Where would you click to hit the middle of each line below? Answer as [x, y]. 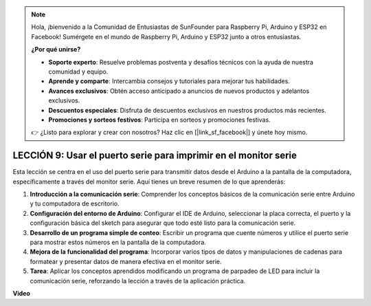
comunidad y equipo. [78, 72]
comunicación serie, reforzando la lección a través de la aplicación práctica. [138, 281]
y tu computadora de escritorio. [75, 204]
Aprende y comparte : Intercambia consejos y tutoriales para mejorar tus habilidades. [169, 81]
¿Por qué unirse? [56, 50]
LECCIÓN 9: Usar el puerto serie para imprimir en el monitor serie [155, 156]
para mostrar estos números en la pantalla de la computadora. [118, 242]
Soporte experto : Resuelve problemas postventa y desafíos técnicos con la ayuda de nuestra [181, 62]
